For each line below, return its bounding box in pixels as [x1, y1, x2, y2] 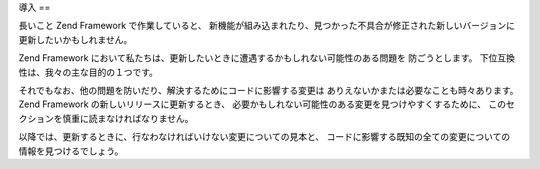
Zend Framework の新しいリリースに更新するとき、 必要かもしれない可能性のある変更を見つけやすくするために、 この [18, 98, 507, 110]
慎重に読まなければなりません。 [61, 112, 194, 124]
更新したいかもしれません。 [18, 33, 133, 45]
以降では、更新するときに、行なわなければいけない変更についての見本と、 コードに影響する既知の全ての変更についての [18, 131, 511, 143]
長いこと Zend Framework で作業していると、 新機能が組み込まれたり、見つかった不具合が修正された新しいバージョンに [18, 20, 515, 32]
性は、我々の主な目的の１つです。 [18, 66, 159, 78]
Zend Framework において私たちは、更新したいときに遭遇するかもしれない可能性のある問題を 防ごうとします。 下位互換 [18, 52, 515, 64]
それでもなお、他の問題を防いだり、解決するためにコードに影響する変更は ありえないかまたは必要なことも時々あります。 [18, 84, 519, 96]
